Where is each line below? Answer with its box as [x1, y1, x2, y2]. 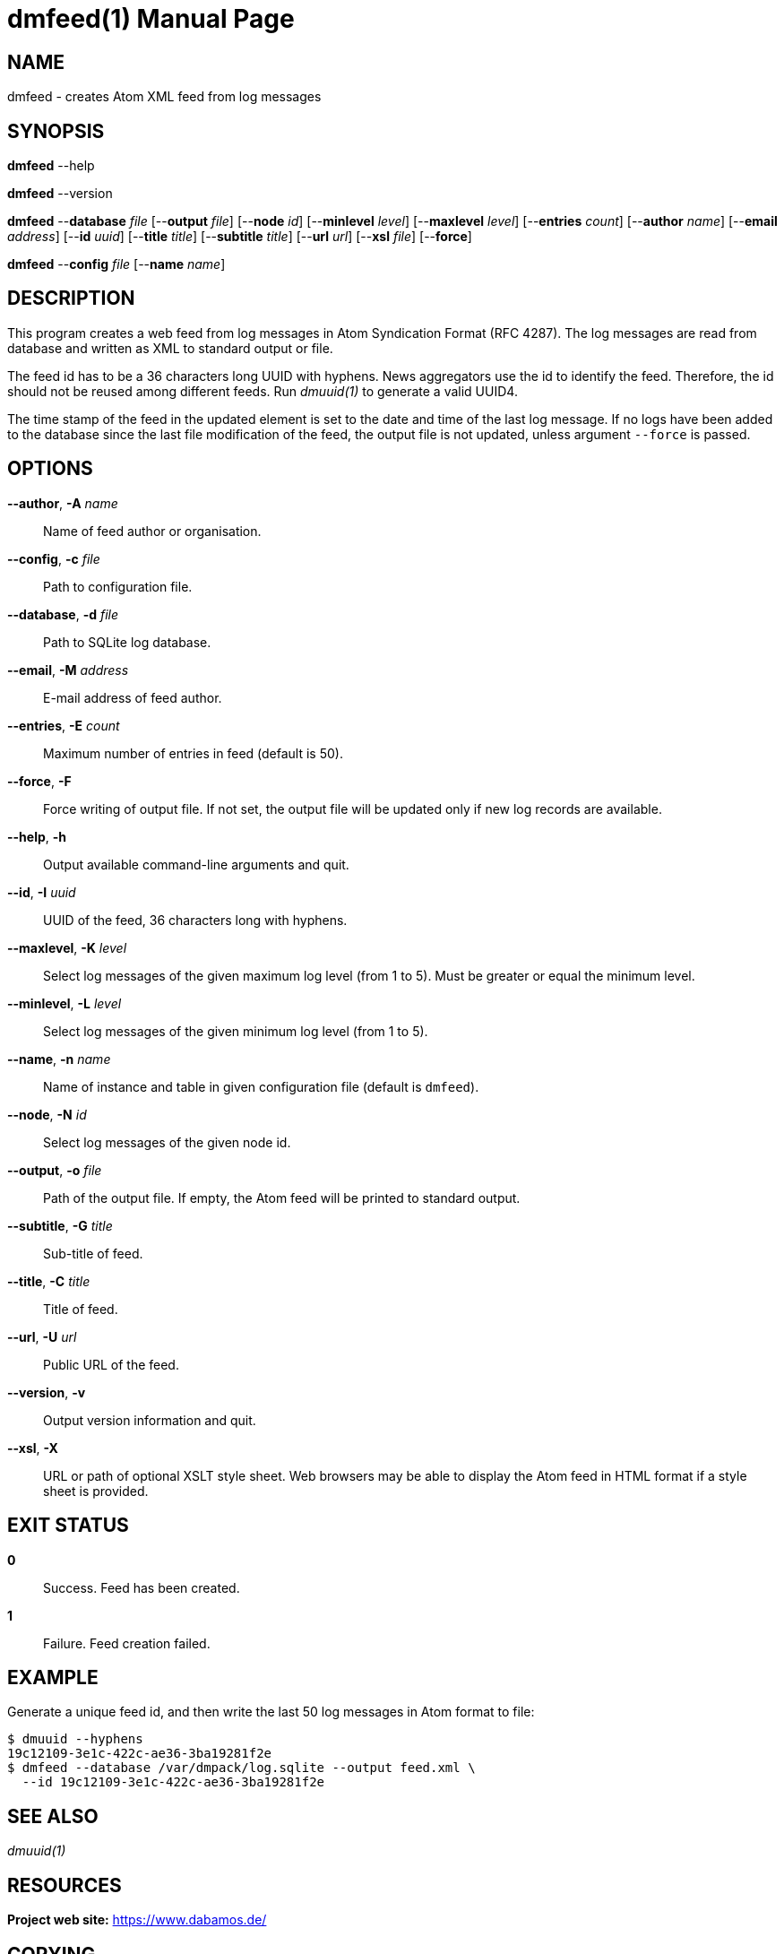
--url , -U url [7, 1328, 77, 1344]
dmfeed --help [7, 158, 95, 174]
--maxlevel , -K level [7, 939, 127, 955]
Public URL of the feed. [43, 1356, 179, 1372]
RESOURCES [7, 1873, 122, 1897]
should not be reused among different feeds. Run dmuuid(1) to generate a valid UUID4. [7, 383, 518, 399]
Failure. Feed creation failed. [43, 1635, 211, 1651]
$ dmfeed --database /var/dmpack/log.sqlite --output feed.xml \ [7, 1760, 476, 1776]
